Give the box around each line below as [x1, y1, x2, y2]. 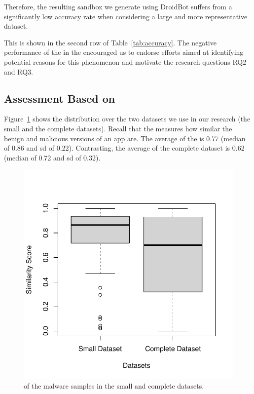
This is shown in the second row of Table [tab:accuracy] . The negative [4, 37, 217, 47]
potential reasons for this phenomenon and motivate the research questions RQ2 [4, 56, 247, 67]
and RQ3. [4, 66, 33, 77]
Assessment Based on [4, 90, 115, 106]
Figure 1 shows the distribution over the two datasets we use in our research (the [4, 114, 251, 124]
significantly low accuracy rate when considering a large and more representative [4, 11, 248, 21]
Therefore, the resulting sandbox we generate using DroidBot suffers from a [4, 1, 232, 11]
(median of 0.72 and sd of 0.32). [4, 152, 101, 162]
